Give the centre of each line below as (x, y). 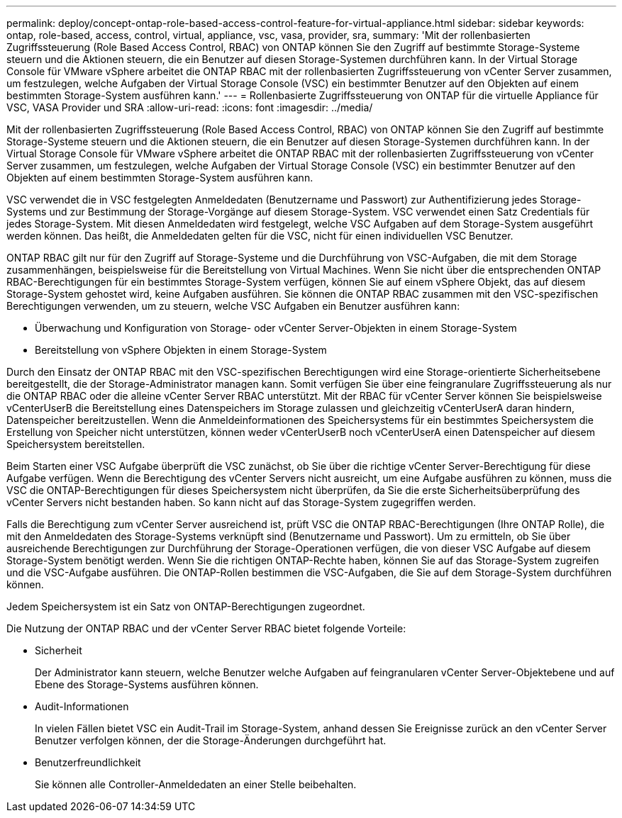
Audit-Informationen (82, 706)
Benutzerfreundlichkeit (88, 762)
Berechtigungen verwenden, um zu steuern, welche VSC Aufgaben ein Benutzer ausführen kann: (233, 306)
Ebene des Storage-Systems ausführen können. (147, 684)
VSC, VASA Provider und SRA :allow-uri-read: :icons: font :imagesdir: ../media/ (190, 107)
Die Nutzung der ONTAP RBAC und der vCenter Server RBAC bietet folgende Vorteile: (206, 628)
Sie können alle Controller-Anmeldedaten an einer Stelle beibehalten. (196, 784)
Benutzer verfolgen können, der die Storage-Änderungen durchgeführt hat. (211, 740)
